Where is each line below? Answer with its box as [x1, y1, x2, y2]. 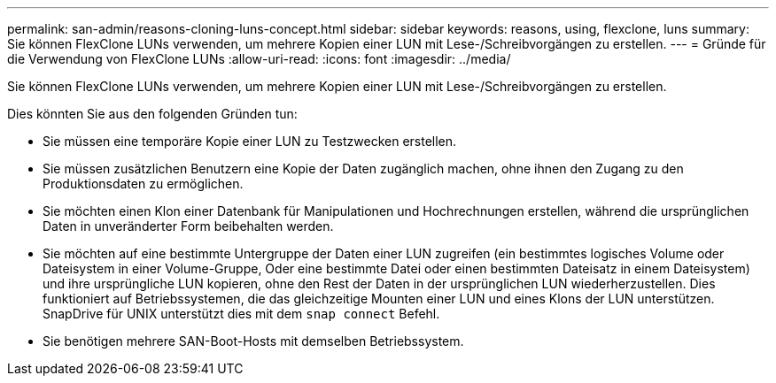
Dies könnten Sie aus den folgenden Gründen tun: [7, 106, 298, 121]
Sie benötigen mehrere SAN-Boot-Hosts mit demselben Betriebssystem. [43, 333, 464, 349]
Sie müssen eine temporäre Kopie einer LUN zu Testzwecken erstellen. [43, 134, 457, 149]
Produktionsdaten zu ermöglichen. [43, 176, 244, 191]
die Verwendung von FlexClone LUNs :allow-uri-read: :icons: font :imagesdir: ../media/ [7, 51, 511, 66]
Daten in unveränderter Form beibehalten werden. [43, 218, 334, 234]
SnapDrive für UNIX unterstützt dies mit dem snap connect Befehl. [43, 306, 440, 321]
